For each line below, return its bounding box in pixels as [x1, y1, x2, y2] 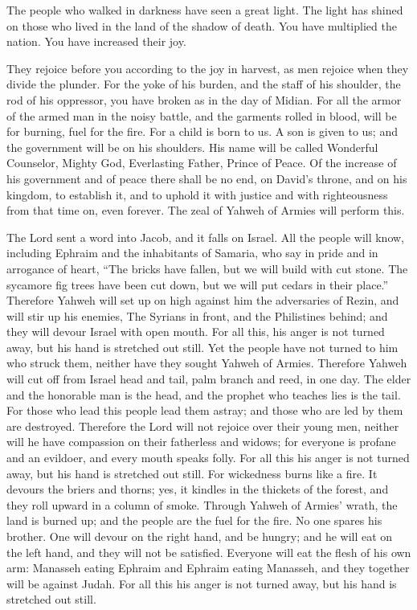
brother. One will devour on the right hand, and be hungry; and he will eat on [6, 528, 393, 544]
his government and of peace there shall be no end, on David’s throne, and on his [6, 170, 407, 186]
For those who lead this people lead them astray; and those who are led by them [6, 402, 403, 419]
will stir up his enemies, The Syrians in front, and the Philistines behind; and [6, 307, 388, 324]
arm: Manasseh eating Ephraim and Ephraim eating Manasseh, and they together [6, 559, 410, 576]
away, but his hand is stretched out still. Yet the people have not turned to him [6, 338, 399, 355]
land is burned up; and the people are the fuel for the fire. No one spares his [6, 512, 382, 529]
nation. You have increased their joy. [6, 33, 186, 50]
